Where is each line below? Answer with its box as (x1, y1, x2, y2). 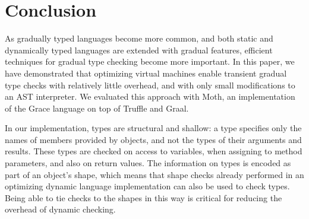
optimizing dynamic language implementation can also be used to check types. (5, 180, 290, 192)
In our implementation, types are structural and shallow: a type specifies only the (5, 122, 302, 134)
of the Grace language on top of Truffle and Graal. (5, 101, 189, 114)
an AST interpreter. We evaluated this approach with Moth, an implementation (5, 90, 295, 103)
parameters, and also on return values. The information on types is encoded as (5, 157, 291, 169)
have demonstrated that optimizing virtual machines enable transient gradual (5, 66, 287, 79)
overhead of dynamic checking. (5, 203, 116, 215)
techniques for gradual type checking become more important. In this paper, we (5, 55, 295, 68)
